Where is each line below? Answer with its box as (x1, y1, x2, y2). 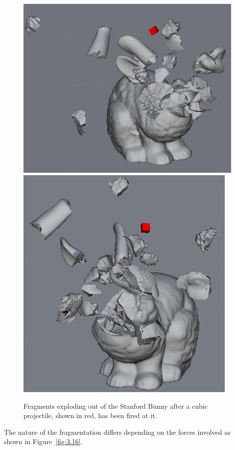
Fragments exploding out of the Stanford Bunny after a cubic (23, 400, 208, 411)
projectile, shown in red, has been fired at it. (23, 410, 157, 421)
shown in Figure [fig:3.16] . (4, 436, 83, 447)
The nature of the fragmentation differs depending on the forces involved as (4, 426, 231, 437)
